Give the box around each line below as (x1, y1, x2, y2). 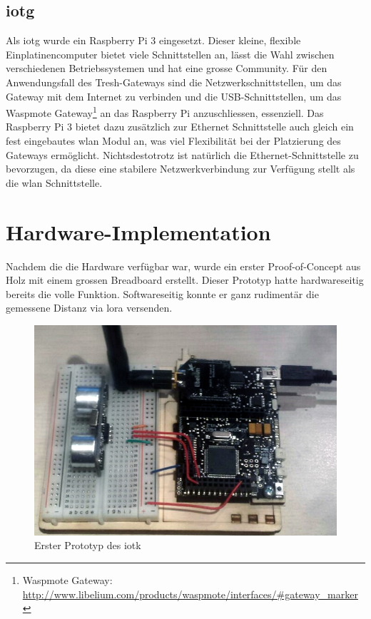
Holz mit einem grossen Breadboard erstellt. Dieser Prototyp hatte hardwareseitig (6, 272, 364, 287)
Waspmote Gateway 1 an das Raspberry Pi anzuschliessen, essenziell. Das (6, 103, 324, 120)
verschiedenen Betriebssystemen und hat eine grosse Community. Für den (6, 61, 327, 76)
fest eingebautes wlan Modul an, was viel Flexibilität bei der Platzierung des (6, 133, 341, 148)
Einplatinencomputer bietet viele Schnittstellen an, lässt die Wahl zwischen (6, 46, 335, 61)
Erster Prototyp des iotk (34, 538, 141, 553)
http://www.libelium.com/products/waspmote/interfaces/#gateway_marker (22, 586, 358, 601)
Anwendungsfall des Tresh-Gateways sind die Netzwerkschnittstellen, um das (6, 74, 342, 89)
